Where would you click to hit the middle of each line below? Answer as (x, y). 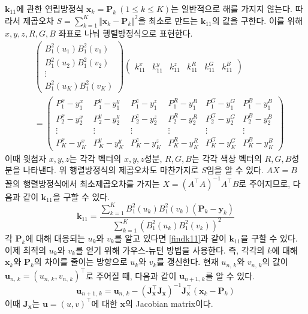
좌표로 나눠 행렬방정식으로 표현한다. (126, 33)
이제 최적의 (26, 250)
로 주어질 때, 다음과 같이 (131, 275)
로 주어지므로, (265, 183)
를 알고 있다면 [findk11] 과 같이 (170, 238)
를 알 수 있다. (230, 275)
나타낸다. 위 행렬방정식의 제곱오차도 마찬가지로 (111, 170)
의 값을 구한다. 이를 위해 (257, 20)
